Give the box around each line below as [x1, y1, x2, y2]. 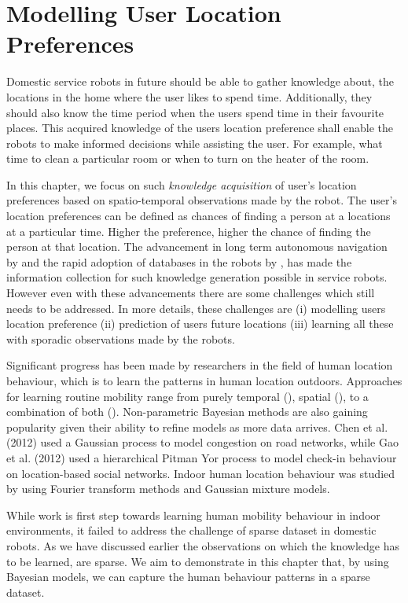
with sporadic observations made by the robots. [6, 330, 235, 347]
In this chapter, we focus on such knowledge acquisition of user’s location [6, 176, 357, 193]
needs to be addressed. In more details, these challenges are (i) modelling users [6, 300, 386, 316]
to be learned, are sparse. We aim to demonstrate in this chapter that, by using [6, 553, 389, 569]
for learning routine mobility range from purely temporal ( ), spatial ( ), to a [6, 388, 369, 404]
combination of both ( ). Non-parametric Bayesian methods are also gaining [6, 403, 368, 420]
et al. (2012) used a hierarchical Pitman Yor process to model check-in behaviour [6, 449, 397, 465]
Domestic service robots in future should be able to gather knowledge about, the [6, 73, 394, 90]
